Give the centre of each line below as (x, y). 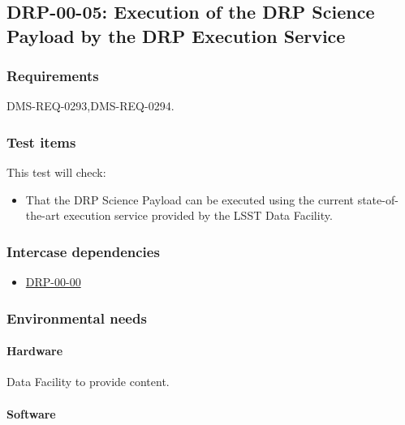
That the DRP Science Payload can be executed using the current (190, 199)
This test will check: (56, 172)
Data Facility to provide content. (88, 382)
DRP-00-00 (53, 282)
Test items (41, 142)
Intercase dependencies (83, 251)
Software (31, 413)
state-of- (378, 199)
